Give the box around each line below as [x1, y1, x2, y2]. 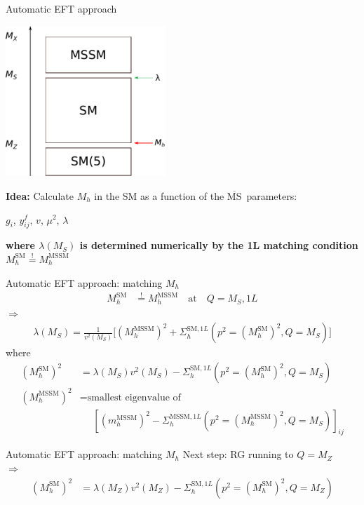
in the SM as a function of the [94, 188, 224, 203]
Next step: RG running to [182, 447, 294, 462]
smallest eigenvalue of [87, 392, 181, 403]
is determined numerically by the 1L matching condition [79, 238, 358, 252]
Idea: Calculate [6, 188, 74, 203]
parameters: [246, 188, 297, 203]
